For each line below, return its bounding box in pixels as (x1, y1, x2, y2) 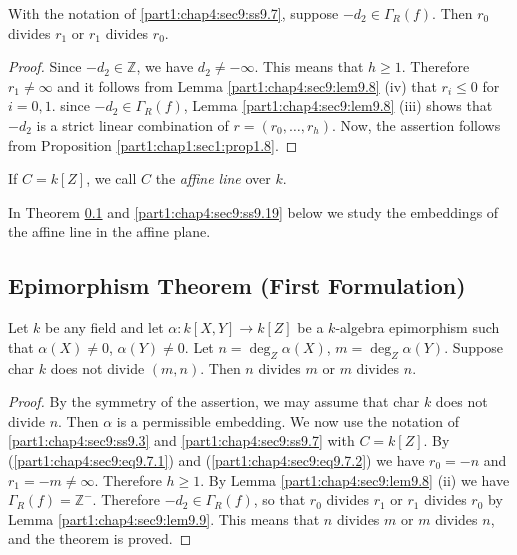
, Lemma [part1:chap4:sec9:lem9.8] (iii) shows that (183, 95, 493, 116)
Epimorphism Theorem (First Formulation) (8, 270, 466, 301)
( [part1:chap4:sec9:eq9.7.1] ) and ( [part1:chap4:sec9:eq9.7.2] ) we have (8, 449, 425, 470)
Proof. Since (8, 56, 82, 77)
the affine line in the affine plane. (8, 221, 211, 242)
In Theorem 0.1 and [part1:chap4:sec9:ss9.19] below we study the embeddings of (8, 201, 499, 222)
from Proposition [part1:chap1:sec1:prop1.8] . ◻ (8, 134, 298, 155)
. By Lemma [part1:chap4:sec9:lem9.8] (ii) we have (200, 469, 510, 490)
